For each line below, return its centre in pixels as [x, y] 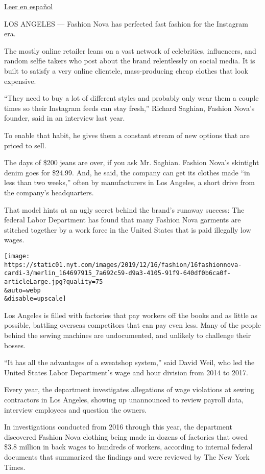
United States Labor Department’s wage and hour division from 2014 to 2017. [126, 372]
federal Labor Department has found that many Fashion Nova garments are [123, 220]
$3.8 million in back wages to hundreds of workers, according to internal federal [128, 447]
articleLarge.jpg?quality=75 [54, 281]
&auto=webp [22, 290]
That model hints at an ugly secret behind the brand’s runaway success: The [124, 209]
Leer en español [29, 6]
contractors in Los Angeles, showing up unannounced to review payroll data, [124, 399]
